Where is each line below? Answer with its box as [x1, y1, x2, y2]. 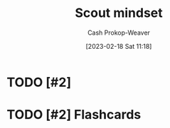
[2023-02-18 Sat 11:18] [85, 42, 152, 50]
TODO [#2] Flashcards [6, 107, 142, 123]
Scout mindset [75, 5, 163, 21]
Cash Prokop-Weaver [87, 28, 151, 37]
